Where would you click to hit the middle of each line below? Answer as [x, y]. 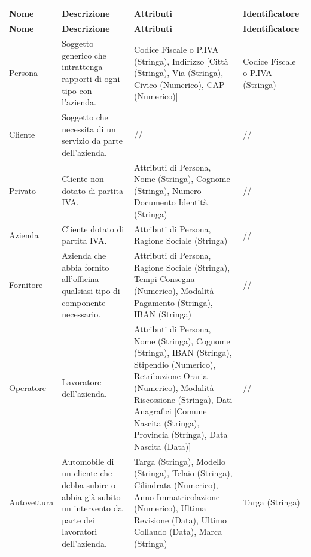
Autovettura [31, 502]
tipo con [77, 90]
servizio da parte [92, 140]
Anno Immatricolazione [177, 496]
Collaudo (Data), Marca [178, 532]
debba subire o [89, 485]
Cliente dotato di [93, 228]
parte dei [78, 520]
